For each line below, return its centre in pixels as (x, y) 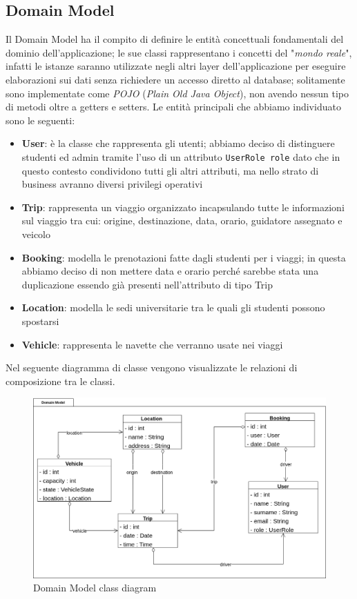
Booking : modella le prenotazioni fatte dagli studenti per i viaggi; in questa (184, 257)
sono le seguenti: (40, 120)
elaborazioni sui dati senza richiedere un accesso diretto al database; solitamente (175, 79)
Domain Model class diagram (95, 588)
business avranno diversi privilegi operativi (112, 184)
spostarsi (40, 321)
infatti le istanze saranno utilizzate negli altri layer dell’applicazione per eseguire (176, 66)
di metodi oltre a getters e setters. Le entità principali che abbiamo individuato (173, 107)
